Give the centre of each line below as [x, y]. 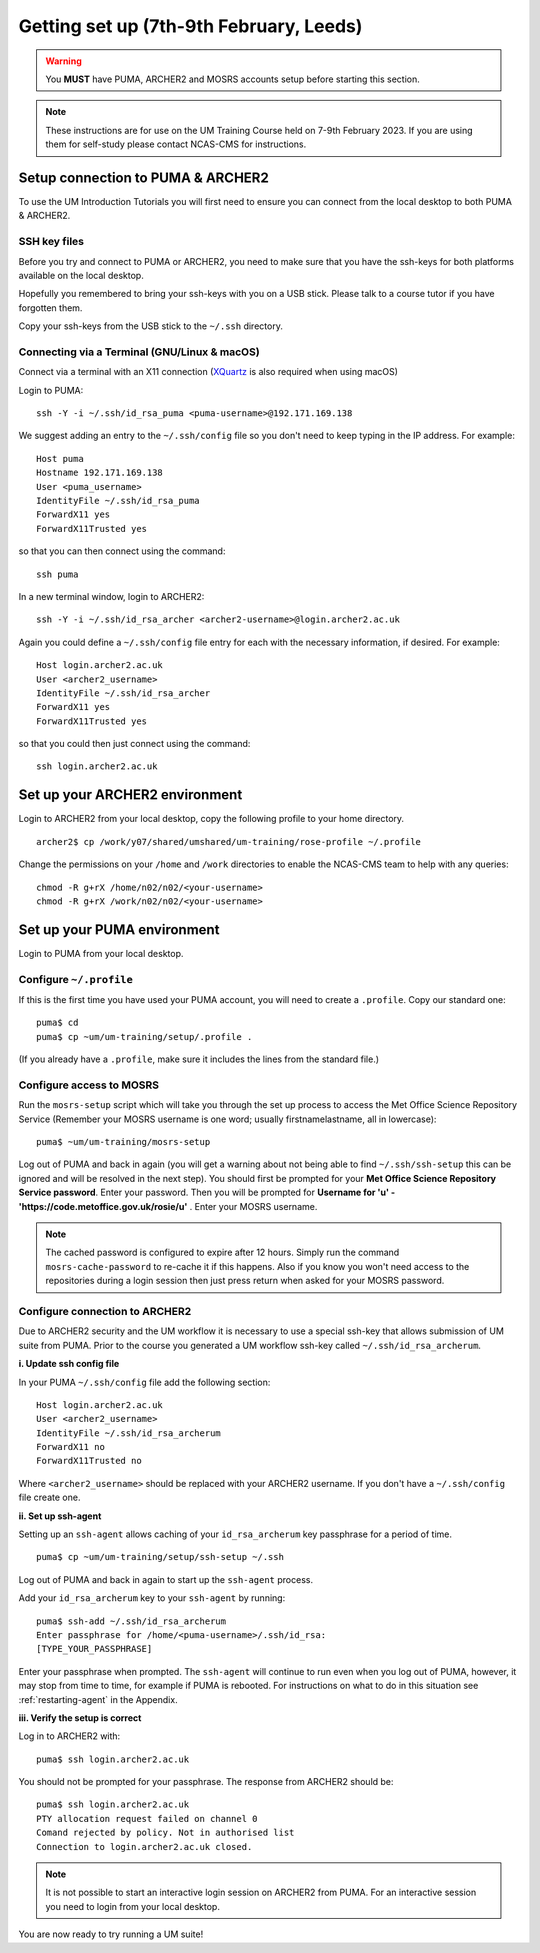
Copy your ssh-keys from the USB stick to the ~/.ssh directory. [151, 326]
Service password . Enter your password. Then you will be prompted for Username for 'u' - [207, 1192]
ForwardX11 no [70, 1447]
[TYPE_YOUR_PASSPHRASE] [94, 1649]
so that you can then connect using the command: [122, 551]
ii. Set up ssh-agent [60, 1516]
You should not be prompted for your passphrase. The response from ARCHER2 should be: [206, 1782]
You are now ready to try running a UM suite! [111, 1934]
